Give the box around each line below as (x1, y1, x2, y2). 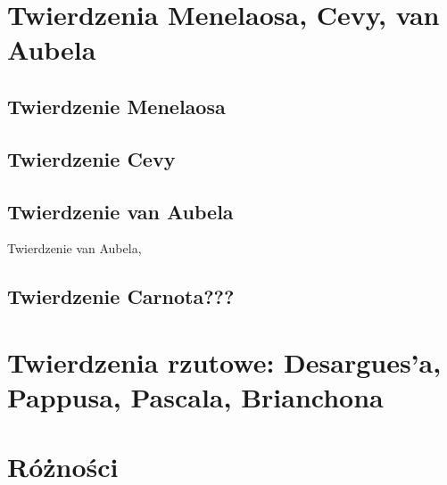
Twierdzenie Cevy (7, 144, 176, 172)
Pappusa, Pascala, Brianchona (7, 379, 384, 415)
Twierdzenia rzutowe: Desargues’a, (7, 343, 442, 380)
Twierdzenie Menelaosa (7, 92, 226, 119)
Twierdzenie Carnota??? (7, 283, 235, 310)
